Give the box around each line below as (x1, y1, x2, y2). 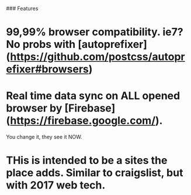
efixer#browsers (6, 62, 89, 76)
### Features (6, 5, 39, 12)
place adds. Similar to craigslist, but (6, 166, 183, 180)
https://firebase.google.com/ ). (10, 114, 163, 127)
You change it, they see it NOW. (6, 134, 82, 141)
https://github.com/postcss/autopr (10, 50, 185, 64)
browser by (6, 102, 62, 115)
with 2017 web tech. (6, 179, 106, 192)
